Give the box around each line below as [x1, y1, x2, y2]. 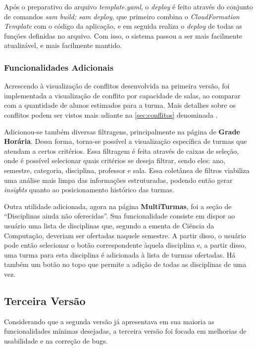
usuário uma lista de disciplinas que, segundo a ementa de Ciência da [4, 220, 214, 230]
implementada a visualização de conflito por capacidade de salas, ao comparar [4, 90, 241, 100]
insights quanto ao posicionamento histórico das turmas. [4, 184, 174, 195]
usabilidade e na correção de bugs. [4, 335, 108, 346]
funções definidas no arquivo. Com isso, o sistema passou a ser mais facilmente [4, 30, 243, 41]
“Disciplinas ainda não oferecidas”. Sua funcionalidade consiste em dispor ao [4, 211, 235, 221]
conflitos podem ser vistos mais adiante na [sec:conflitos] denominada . [4, 109, 218, 120]
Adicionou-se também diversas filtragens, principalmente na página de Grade [4, 126, 240, 136]
